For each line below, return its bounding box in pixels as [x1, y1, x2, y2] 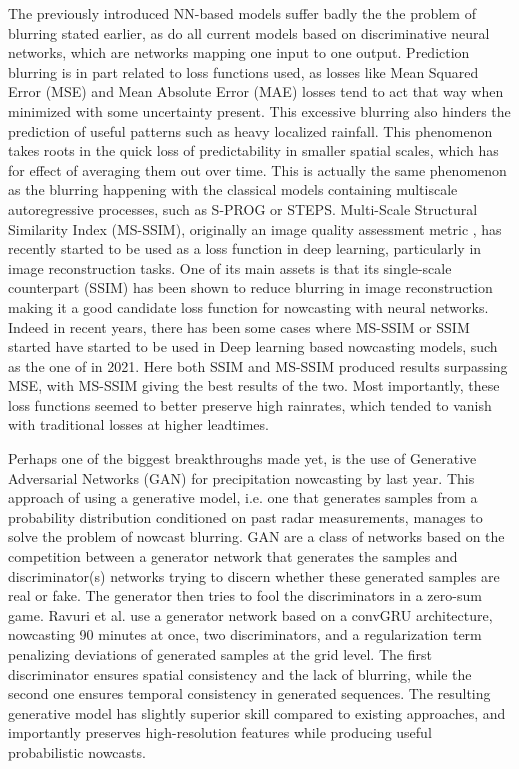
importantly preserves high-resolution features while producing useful [8, 722, 432, 743]
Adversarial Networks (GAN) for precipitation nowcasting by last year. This [8, 467, 475, 488]
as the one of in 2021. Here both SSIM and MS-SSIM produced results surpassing [8, 355, 508, 376]
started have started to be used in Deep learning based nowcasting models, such [8, 336, 498, 357]
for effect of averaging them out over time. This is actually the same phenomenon [8, 159, 507, 180]
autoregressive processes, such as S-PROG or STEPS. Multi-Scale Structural [8, 198, 478, 219]
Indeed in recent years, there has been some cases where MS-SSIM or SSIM [8, 316, 470, 337]
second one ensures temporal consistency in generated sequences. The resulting [8, 683, 491, 704]
